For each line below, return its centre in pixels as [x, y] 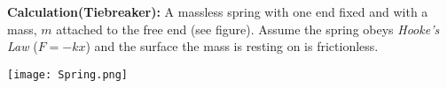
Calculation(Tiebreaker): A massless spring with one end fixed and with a [218, 11]
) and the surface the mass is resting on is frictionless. [232, 46]
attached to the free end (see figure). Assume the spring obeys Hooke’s [248, 29]
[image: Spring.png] [68, 74]
